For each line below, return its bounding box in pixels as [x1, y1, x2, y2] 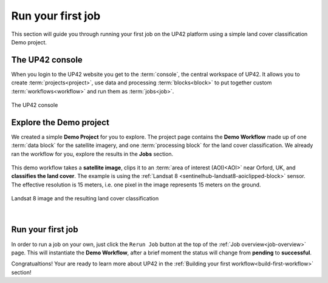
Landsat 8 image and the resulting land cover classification [11, 195, 159, 202]
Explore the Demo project [11, 117, 109, 128]
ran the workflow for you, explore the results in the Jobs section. [11, 150, 174, 157]
